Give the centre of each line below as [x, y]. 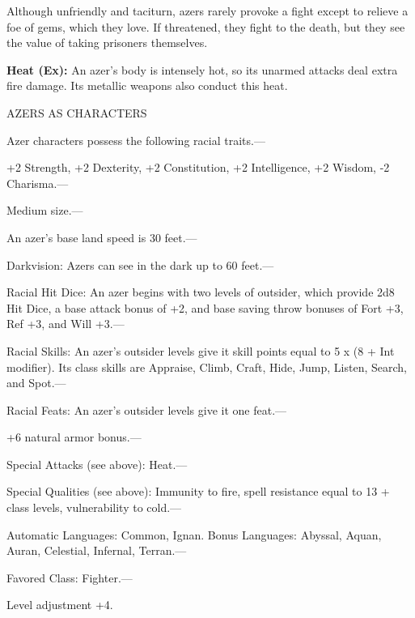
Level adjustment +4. [60, 605]
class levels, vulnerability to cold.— [94, 507]
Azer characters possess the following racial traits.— [136, 140]
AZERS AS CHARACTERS [77, 112]
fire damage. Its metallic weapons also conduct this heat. [147, 85]
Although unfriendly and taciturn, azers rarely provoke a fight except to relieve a [207, 11]
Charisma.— [38, 183]
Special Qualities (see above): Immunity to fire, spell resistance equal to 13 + [198, 491]
